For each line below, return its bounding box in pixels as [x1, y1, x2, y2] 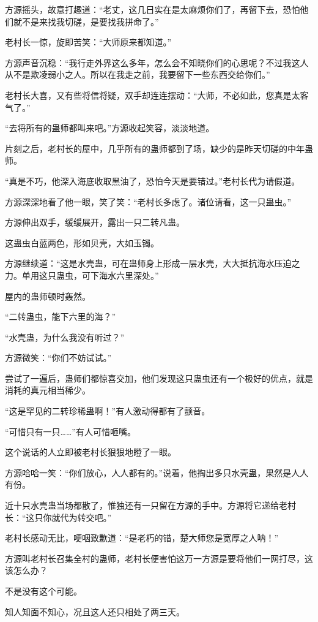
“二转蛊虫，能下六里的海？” [5, 310, 116, 323]
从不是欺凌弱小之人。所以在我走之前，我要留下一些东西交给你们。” [5, 68, 270, 81]
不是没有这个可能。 [5, 585, 82, 597]
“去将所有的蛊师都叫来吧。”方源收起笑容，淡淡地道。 [5, 121, 215, 134]
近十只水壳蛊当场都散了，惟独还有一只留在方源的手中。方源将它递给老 [5, 499, 287, 512]
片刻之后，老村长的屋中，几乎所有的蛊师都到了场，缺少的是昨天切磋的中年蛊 [5, 142, 313, 154]
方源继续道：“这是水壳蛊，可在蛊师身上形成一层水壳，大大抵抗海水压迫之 [5, 257, 300, 270]
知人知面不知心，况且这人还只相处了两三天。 [5, 605, 185, 618]
